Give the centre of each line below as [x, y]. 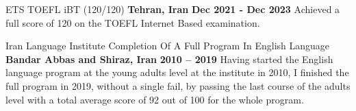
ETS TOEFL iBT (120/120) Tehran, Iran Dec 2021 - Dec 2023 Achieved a [173, 9]
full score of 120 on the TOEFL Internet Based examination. [133, 22]
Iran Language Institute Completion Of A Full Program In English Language [168, 46]
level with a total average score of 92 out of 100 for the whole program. [155, 99]
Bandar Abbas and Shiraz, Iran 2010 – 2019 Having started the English [169, 59]
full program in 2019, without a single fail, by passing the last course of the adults [178, 85]
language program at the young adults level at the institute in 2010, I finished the [177, 72]
